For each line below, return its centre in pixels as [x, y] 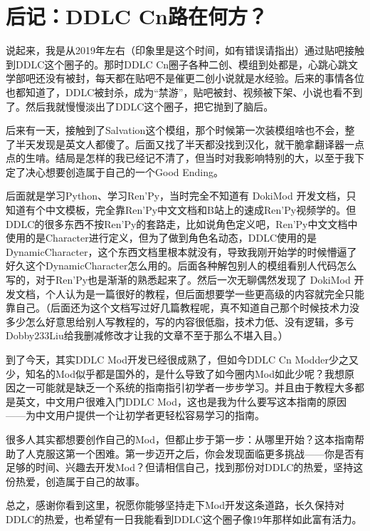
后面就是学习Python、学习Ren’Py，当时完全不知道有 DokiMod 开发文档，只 [181, 196]
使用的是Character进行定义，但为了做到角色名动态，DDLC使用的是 [161, 238]
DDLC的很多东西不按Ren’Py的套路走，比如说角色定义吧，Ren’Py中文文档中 [182, 223]
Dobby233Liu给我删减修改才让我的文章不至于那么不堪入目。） [147, 335]
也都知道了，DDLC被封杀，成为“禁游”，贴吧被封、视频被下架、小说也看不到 [184, 92]
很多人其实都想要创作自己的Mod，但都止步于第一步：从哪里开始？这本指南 [180, 439]
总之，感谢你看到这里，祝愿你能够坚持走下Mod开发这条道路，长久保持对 [175, 505]
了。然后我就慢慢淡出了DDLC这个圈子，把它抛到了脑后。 [140, 106]
